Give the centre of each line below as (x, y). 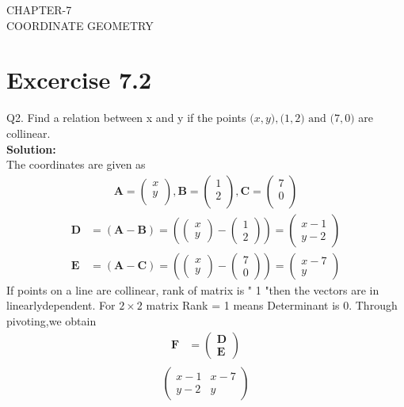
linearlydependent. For (61, 305)
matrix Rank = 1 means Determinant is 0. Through (272, 305)
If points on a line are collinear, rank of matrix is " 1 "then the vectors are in (193, 289)
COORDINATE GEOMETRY (80, 25)
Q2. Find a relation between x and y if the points (126, 118)
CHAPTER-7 (39, 10)
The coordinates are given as (76, 164)
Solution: (31, 148)
